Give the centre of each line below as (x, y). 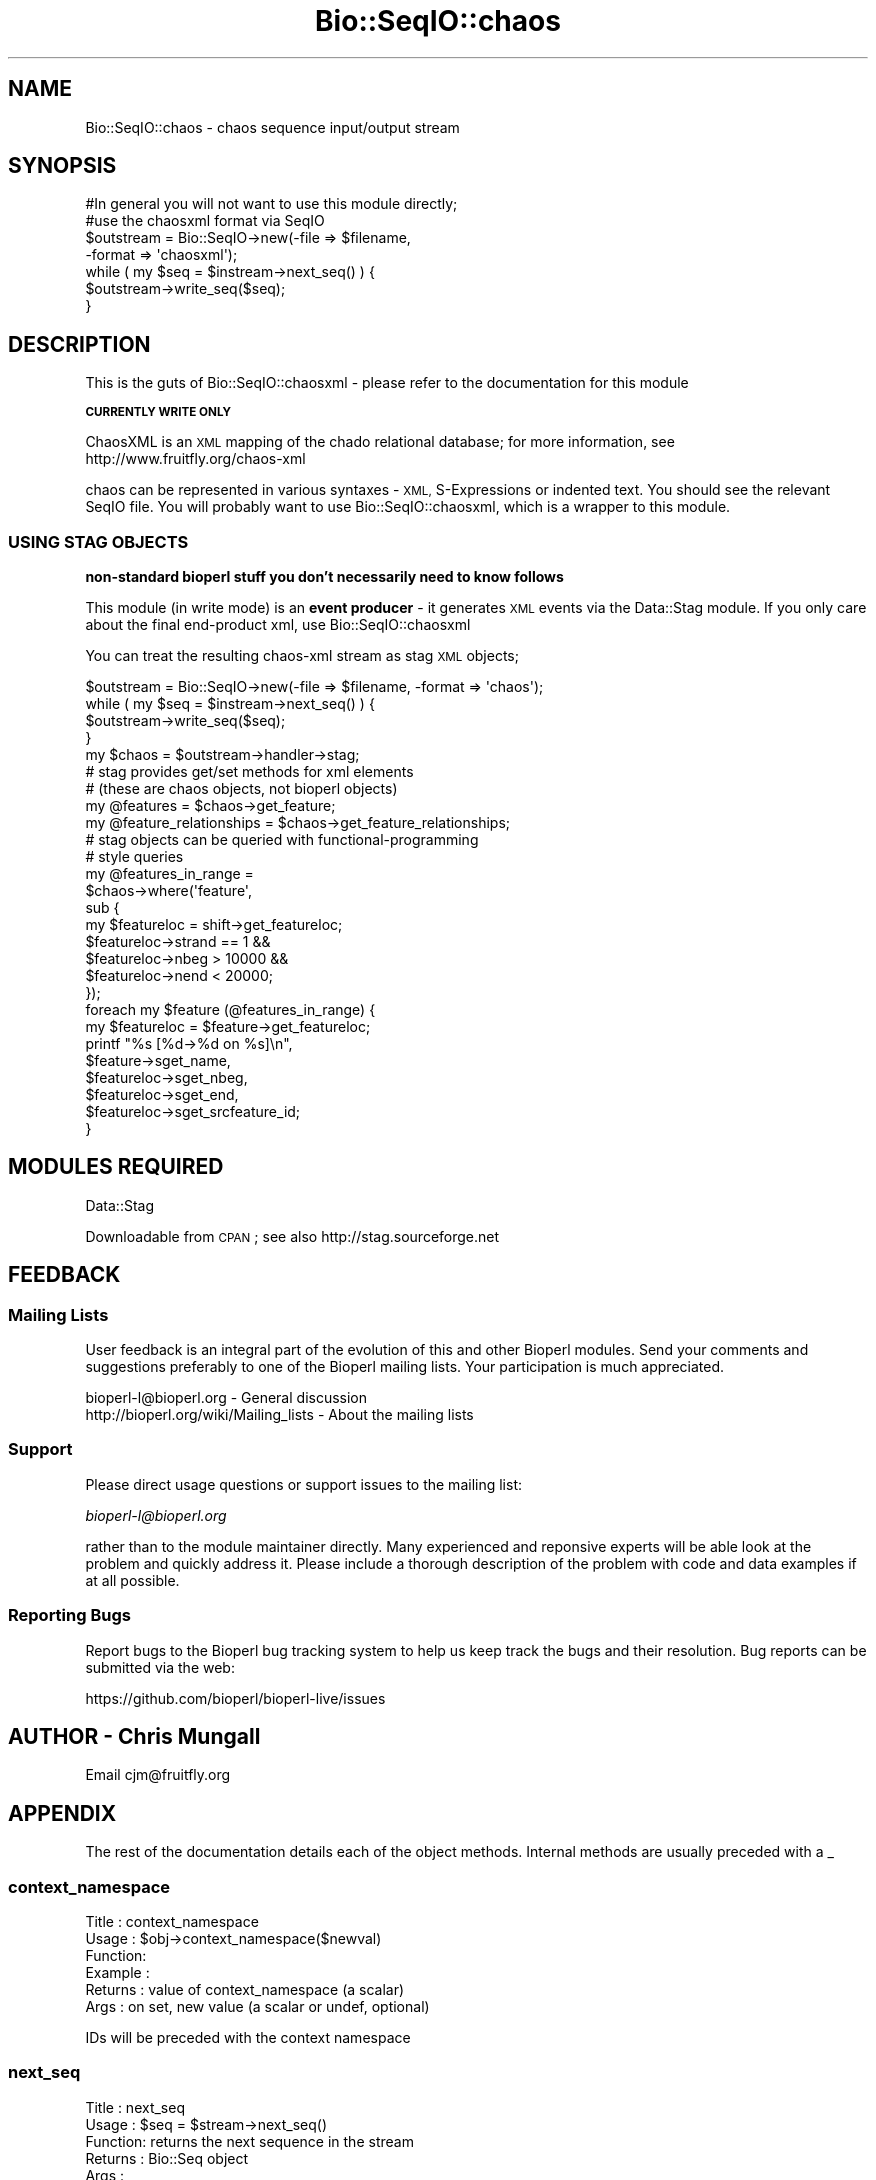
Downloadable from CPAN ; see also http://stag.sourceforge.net (292, 1236)
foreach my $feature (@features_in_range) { (230, 1010)
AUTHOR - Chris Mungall (134, 1737)
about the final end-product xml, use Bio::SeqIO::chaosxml (278, 625)
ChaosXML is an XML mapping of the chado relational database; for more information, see (380, 442)
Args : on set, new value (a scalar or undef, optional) (257, 2007)
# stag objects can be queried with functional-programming (282, 840)
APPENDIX (62, 1813)
